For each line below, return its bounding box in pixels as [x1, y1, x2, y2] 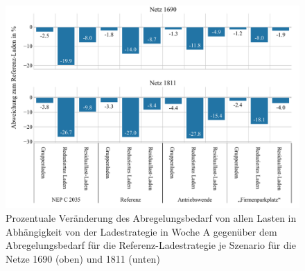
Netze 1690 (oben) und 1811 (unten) [6, 251, 160, 265]
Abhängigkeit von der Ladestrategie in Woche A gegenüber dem [6, 224, 277, 238]
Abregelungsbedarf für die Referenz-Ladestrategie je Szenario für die [6, 238, 296, 252]
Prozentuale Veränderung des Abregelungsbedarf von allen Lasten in [6, 210, 297, 225]
